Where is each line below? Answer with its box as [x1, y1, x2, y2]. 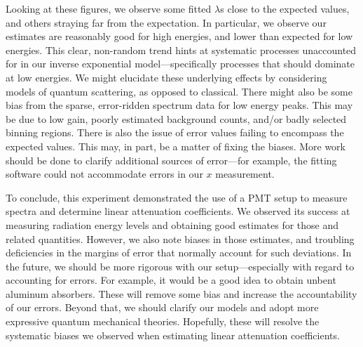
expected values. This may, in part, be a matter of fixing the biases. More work [6, 138, 346, 153]
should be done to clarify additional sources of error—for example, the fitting [6, 152, 337, 167]
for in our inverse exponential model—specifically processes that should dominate [6, 56, 355, 71]
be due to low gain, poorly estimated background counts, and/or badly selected [6, 111, 347, 126]
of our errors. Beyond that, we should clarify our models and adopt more [6, 300, 319, 315]
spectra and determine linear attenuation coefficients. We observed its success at [6, 204, 350, 218]
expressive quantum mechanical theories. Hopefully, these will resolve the [6, 314, 320, 329]
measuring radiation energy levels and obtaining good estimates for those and [6, 217, 339, 232]
